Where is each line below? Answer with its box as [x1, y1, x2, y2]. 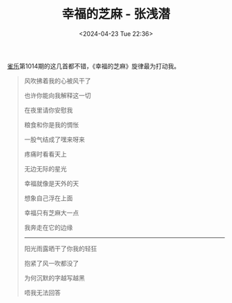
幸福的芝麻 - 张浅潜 [61, 6, 171, 22]
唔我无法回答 [23, 288, 61, 297]
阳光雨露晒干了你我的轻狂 [23, 244, 97, 253]
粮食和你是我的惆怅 [23, 120, 79, 128]
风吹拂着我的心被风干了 [23, 77, 91, 85]
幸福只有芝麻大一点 [23, 208, 79, 217]
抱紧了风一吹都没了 [23, 259, 79, 267]
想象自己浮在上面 [23, 194, 73, 202]
